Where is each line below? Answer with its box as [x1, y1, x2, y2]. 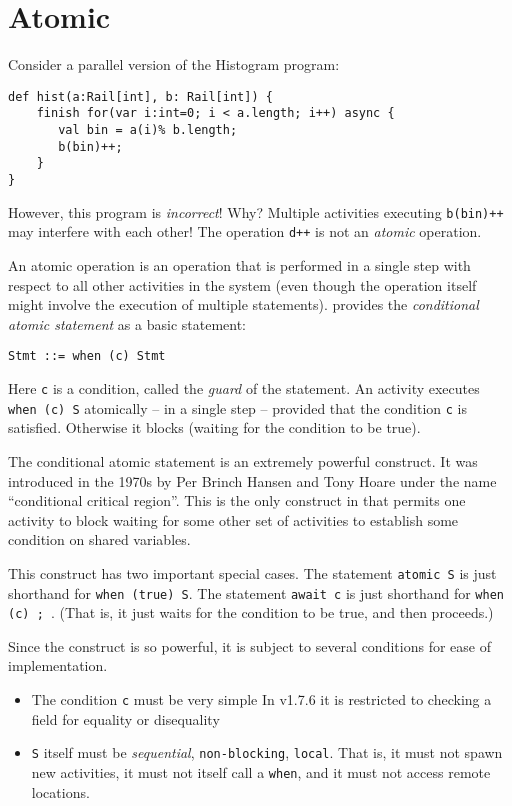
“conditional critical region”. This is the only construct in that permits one [8, 490, 466, 511]
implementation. [8, 655, 108, 676]
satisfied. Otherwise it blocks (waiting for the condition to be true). [8, 417, 421, 438]
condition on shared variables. [8, 529, 191, 550]
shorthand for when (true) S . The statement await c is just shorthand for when [8, 582, 504, 603]
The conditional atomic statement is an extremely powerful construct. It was [8, 450, 478, 471]
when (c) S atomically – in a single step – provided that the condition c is [8, 397, 467, 418]
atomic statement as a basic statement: [8, 313, 246, 334]
